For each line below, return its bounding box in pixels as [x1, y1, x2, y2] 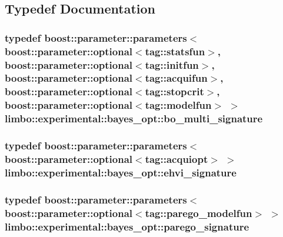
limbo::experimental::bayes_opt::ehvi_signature [5, 165, 237, 179]
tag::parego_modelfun [145, 205, 252, 220]
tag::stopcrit [145, 84, 204, 99]
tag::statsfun [145, 44, 205, 58]
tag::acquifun [145, 71, 208, 85]
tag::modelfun [145, 98, 212, 112]
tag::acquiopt [145, 152, 208, 166]
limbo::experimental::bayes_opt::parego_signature [5, 219, 249, 233]
